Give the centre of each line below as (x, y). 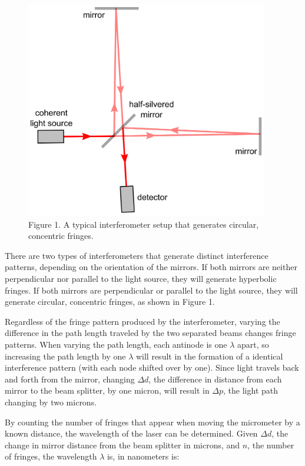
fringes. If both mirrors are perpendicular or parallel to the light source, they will (151, 290)
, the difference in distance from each (215, 379)
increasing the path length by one (65, 356)
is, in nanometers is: (143, 456)
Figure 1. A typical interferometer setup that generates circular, (144, 224)
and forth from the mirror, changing (70, 379)
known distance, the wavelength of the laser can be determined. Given (131, 433)
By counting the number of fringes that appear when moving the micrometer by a (152, 422)
